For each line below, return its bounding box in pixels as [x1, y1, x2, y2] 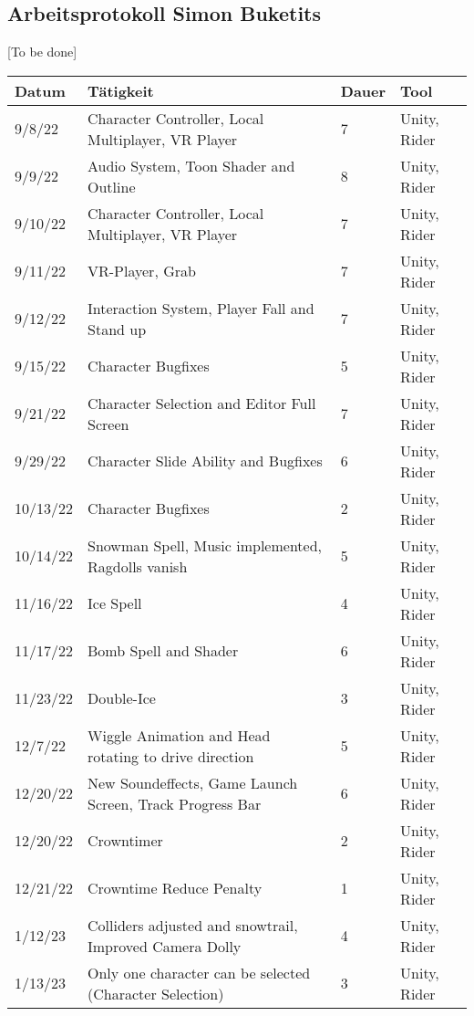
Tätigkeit [88, 79, 154, 101]
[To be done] [7, 42, 77, 61]
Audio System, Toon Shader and [88, 154, 295, 176]
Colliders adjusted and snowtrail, [88, 914, 298, 936]
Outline [88, 175, 136, 197]
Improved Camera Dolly [88, 935, 242, 957]
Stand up [88, 318, 147, 340]
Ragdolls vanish [88, 555, 188, 577]
